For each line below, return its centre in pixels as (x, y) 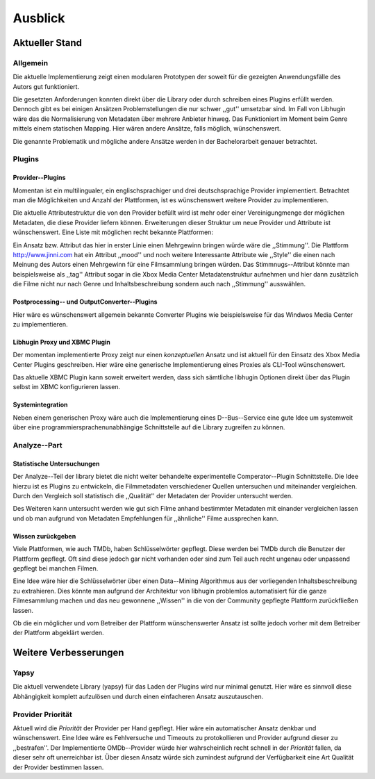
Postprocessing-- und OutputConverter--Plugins (85, 302)
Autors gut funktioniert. (46, 86)
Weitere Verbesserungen (68, 653)
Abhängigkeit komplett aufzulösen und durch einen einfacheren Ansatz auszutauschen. (138, 696)
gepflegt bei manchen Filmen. (56, 568)
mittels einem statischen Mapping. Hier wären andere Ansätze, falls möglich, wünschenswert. (147, 129)
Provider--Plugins (39, 178)
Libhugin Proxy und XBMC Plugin (62, 342)
